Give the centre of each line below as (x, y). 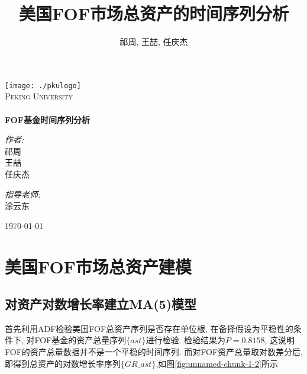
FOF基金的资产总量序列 (80, 340)
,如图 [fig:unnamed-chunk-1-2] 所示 (217, 363)
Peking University (39, 96)
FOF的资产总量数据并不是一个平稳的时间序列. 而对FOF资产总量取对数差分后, (154, 352)
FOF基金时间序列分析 (47, 119)
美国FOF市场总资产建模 (98, 266)
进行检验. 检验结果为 (185, 340)
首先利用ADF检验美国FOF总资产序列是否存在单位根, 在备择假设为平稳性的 (149, 328)
